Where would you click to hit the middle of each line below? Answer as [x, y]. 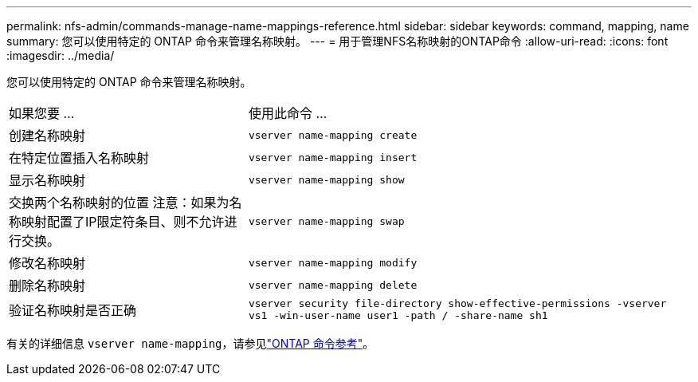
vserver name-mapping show [326, 179]
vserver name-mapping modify [333, 262]
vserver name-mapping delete [333, 285]
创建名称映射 [47, 136]
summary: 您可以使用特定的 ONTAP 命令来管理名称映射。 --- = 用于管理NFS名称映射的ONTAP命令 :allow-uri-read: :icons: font [337, 41]
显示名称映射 [47, 180]
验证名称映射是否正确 [73, 310]
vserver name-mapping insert [333, 157]
